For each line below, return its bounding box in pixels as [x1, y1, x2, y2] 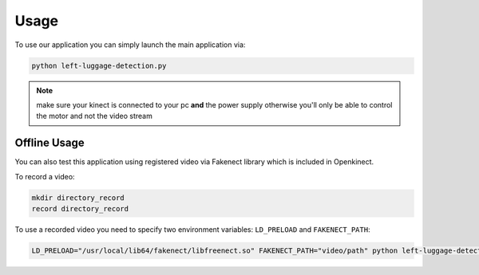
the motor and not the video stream [36, 112, 153, 121]
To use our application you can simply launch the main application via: [14, 40, 246, 49]
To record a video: [14, 171, 75, 181]
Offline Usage [14, 136, 85, 150]
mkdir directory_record [31, 193, 125, 202]
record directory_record [31, 204, 129, 213]
